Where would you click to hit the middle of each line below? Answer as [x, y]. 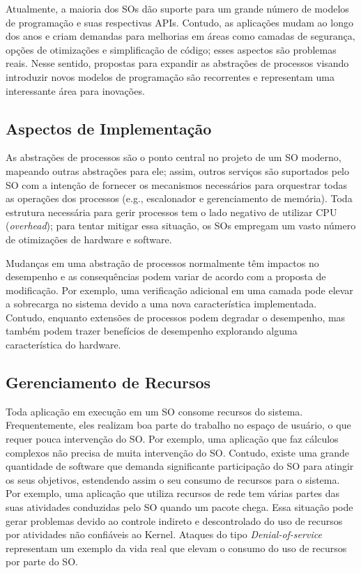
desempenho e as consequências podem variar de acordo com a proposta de [166, 276]
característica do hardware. [63, 345]
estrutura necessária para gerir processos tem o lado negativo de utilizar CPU [171, 212]
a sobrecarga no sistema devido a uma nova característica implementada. [161, 304]
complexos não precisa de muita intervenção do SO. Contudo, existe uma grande [178, 452]
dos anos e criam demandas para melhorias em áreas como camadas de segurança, [180, 36]
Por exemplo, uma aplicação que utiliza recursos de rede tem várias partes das [173, 493]
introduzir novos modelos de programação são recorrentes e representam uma [170, 76]
